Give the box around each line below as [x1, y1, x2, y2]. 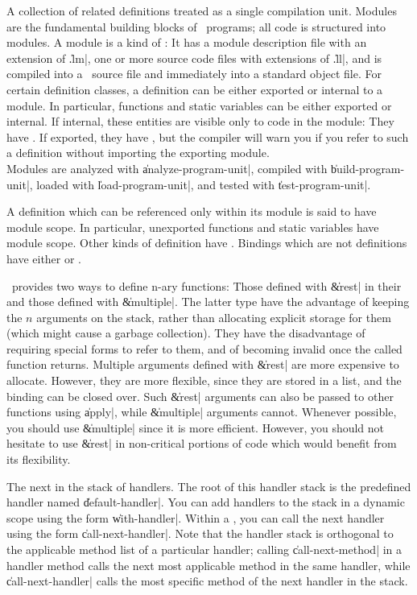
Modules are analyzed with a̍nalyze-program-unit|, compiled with [6, 159, 328, 176]
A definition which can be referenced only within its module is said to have [6, 203, 377, 220]
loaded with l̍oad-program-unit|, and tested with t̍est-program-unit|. [36, 176, 371, 192]
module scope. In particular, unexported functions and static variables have [6, 218, 379, 235]
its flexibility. [6, 451, 71, 468]
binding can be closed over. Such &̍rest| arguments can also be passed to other [6, 387, 394, 404]
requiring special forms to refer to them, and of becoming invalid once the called [6, 340, 403, 357]
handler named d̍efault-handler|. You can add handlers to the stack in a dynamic [6, 494, 405, 510]
